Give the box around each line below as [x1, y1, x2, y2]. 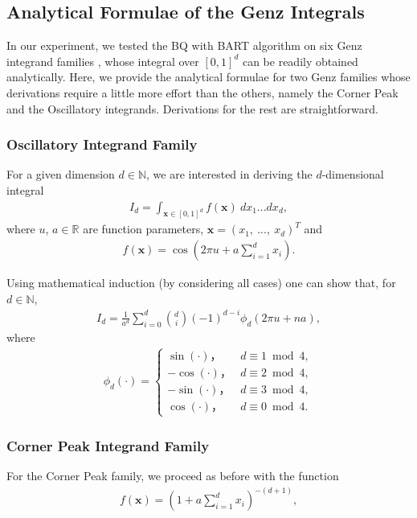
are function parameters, [83, 220, 204, 237]
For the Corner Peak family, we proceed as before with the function [6, 467, 339, 484]
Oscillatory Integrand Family [6, 134, 198, 154]
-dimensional [321, 166, 384, 183]
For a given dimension [6, 166, 115, 183]
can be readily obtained [242, 52, 358, 69]
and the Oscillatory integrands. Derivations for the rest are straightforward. [6, 100, 378, 117]
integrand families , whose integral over [6, 52, 199, 69]
